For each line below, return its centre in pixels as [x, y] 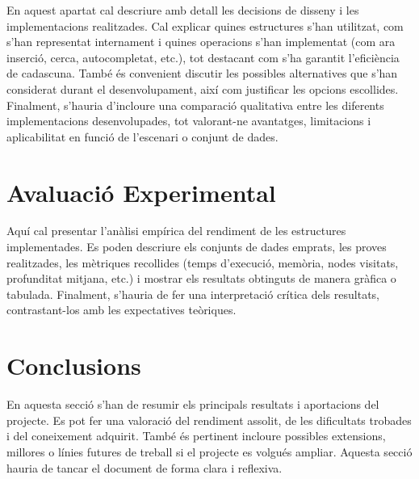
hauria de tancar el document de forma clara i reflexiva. [145, 467]
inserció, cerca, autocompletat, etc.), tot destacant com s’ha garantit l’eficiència [203, 57]
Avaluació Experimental [141, 192]
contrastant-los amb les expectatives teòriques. [122, 310]
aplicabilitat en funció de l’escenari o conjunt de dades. [142, 136]
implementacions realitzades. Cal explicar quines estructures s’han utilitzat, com [205, 25]
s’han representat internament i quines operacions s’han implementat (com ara [201, 42]
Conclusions [74, 366]
